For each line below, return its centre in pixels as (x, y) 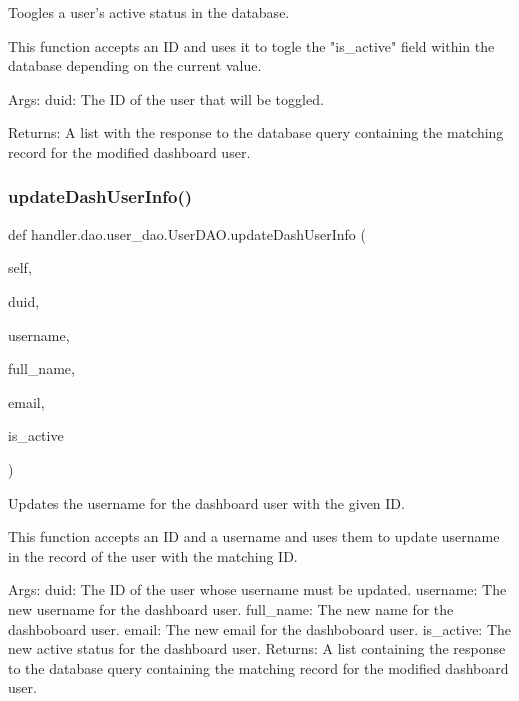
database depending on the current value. (135, 65)
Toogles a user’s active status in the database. (149, 12)
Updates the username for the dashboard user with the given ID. (206, 502)
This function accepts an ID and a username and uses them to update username (254, 536)
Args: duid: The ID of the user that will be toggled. (166, 98)
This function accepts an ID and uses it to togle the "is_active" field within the (251, 45)
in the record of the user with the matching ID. (153, 555)
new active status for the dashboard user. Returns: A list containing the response (257, 648)
